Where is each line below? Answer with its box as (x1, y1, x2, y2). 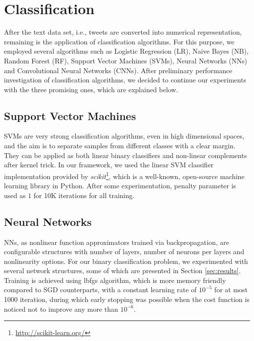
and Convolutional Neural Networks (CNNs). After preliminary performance (4, 65, 233, 75)
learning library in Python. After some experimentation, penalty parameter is (4, 181, 236, 191)
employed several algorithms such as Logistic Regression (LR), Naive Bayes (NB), (4, 46, 249, 56)
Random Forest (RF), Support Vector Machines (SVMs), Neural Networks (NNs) (4, 55, 247, 65)
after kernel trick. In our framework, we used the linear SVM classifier (4, 160, 214, 170)
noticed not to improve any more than (4, 303, 118, 314)
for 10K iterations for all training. (33, 190, 135, 200)
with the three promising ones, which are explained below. (4, 84, 178, 94)
